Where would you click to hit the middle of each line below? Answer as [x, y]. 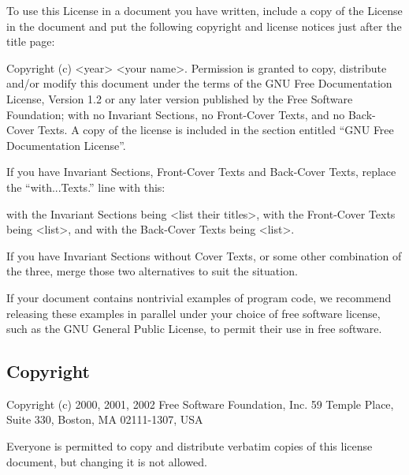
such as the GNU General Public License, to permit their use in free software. [194, 329]
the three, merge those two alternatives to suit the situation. [152, 271]
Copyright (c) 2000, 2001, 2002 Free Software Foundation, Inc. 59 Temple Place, [200, 404]
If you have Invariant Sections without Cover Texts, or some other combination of [204, 255]
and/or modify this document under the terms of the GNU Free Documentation [199, 83]
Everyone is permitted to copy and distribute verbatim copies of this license [190, 446]
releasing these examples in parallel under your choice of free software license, [193, 313]
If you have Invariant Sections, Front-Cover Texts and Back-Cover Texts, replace [201, 172]
